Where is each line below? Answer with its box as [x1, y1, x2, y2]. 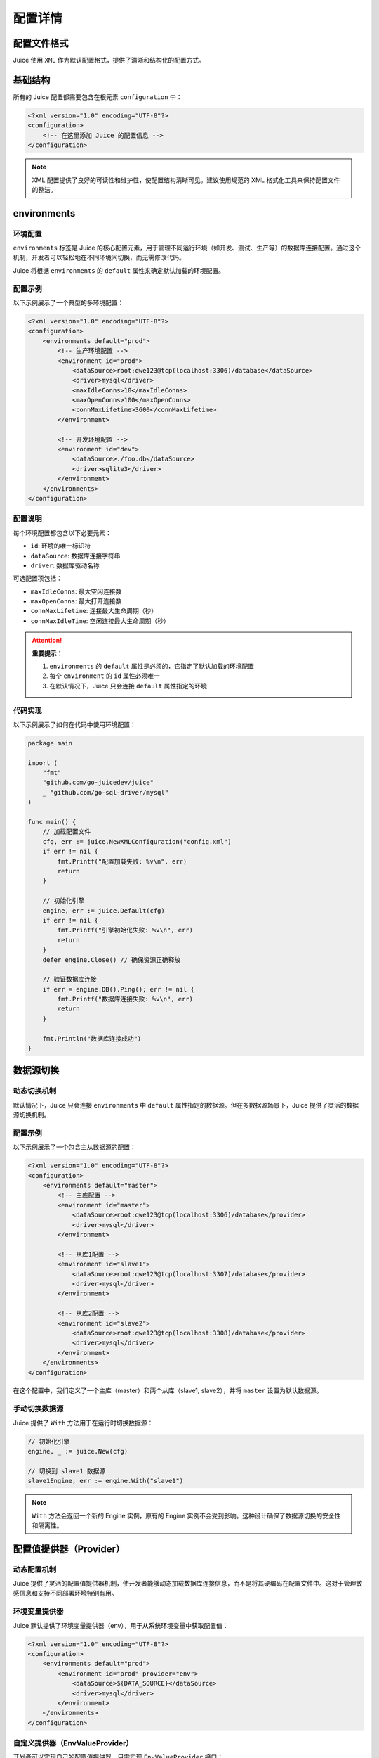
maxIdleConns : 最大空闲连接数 [30, 587, 122, 596]
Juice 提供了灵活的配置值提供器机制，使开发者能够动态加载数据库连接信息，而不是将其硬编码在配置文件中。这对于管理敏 [13, 1579, 363, 1588]
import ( [27, 759, 58, 766]
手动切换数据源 [13, 1404, 64, 1413]
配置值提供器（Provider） [13, 1543, 126, 1555]
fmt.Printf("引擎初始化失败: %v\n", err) [57, 926, 193, 935]
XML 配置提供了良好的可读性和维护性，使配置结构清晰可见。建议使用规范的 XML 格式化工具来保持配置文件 [32, 176, 340, 184]
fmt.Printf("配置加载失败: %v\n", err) [57, 857, 187, 865]
